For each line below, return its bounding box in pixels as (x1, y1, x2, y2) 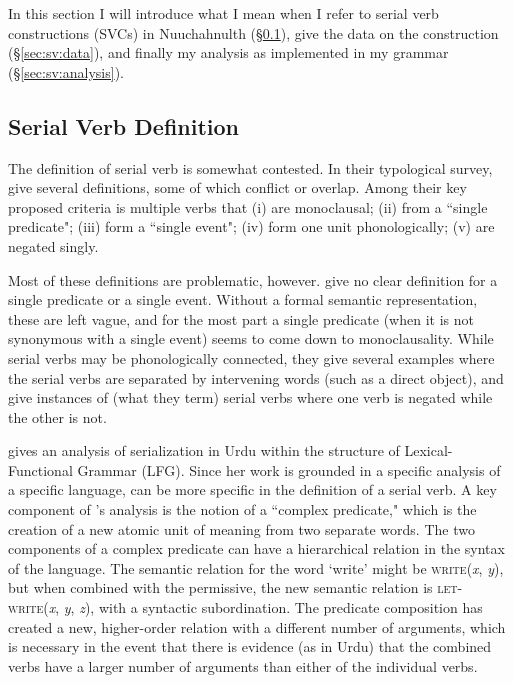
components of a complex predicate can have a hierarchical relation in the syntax (8, 538, 505, 559)
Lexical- (404, 440, 453, 461)
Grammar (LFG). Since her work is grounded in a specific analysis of (77, 459, 501, 480)
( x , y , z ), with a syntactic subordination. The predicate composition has (43, 597, 483, 618)
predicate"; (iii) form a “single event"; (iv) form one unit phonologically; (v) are (8, 216, 495, 237)
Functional (8, 459, 73, 480)
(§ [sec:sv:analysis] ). (8, 61, 124, 82)
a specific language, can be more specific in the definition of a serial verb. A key (8, 479, 497, 500)
